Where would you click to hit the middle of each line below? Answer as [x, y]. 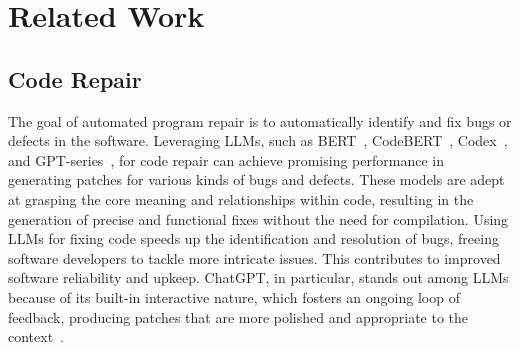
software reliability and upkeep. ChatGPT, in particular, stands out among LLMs [258, 277]
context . [36, 336]
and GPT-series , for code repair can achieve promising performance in [226, 159]
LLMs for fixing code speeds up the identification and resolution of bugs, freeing [253, 238]
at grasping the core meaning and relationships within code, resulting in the [241, 198]
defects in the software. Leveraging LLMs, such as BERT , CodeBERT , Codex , [258, 140]
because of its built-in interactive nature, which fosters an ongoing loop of [234, 296]
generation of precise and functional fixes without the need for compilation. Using [258, 218]
